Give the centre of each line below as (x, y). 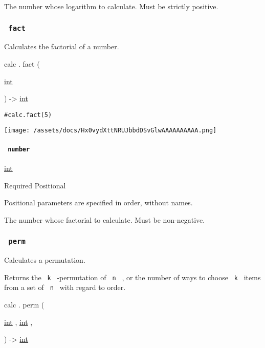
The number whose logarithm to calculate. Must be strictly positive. (111, 6)
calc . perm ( (24, 304)
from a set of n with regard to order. (65, 287)
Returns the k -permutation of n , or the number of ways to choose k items (132, 277)
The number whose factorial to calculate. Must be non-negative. (105, 219)
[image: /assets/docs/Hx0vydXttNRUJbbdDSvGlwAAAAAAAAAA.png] (111, 131)
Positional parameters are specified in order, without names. (98, 202)
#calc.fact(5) (28, 115)
